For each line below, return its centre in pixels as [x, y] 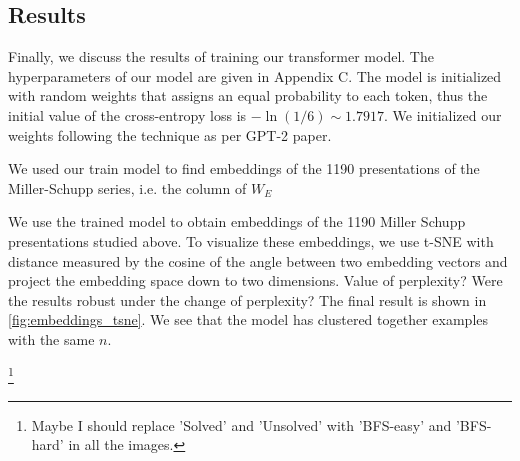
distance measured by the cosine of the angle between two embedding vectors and [258, 260]
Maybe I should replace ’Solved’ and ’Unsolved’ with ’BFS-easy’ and [241, 424]
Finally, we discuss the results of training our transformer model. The [221, 56]
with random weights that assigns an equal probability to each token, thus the [248, 95]
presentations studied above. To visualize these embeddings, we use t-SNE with [251, 240]
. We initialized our [443, 114]
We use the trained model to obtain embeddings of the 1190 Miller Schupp [237, 221]
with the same [51, 338]
